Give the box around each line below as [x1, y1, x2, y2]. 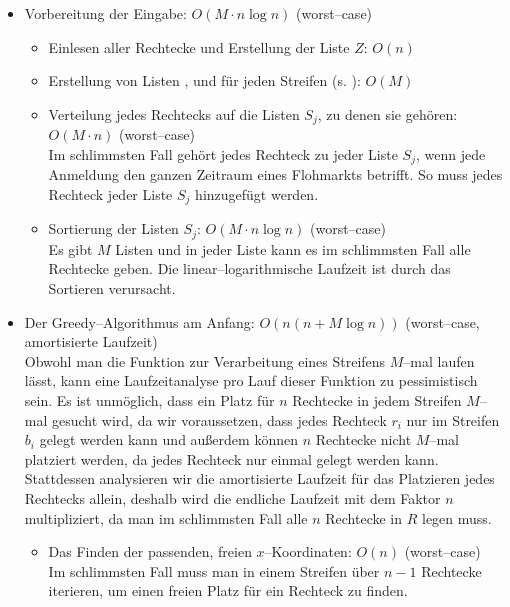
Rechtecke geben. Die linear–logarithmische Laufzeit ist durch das [48, 258, 451, 279]
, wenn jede [416, 143, 486, 164]
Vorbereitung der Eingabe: [24, 3, 187, 23]
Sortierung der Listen [48, 218, 179, 239]
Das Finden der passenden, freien [48, 541, 252, 562]
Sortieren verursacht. [48, 277, 176, 298]
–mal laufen [403, 350, 475, 371]
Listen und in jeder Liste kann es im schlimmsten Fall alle [115, 238, 471, 259]
